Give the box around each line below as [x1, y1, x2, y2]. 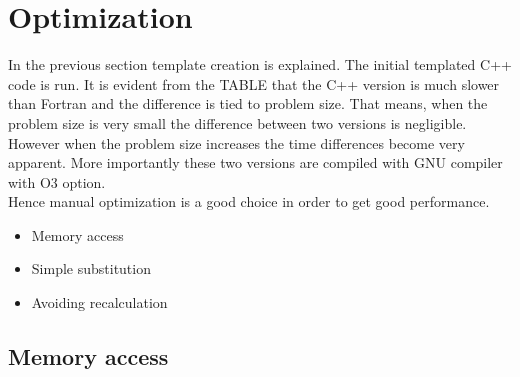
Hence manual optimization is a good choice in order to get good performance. [8, 191, 490, 212]
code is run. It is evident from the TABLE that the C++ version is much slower [8, 73, 500, 94]
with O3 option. [8, 171, 106, 192]
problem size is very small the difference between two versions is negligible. [8, 112, 467, 133]
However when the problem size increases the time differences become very [8, 132, 465, 153]
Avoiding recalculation [31, 292, 168, 313]
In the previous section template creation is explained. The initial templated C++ [8, 54, 512, 75]
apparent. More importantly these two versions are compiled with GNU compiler [8, 152, 503, 173]
